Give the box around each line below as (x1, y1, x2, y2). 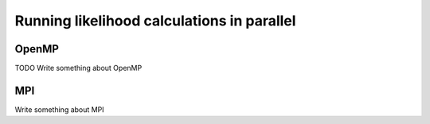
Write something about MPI (14, 104, 104, 114)
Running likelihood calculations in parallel (14, 12, 296, 29)
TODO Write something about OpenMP (14, 64, 143, 73)
